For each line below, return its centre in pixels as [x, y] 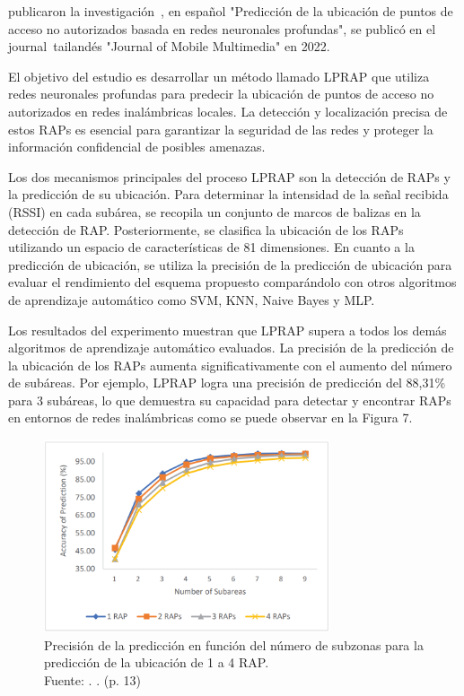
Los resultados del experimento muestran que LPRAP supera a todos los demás [228, 330]
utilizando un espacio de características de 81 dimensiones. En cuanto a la [211, 247]
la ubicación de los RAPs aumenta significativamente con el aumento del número [230, 365]
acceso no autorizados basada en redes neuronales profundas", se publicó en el [222, 28]
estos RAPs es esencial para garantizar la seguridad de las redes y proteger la [221, 129]
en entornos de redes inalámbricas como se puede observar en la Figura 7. [210, 418]
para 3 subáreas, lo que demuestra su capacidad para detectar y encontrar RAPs [230, 400]
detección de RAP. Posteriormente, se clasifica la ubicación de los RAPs [206, 229]
